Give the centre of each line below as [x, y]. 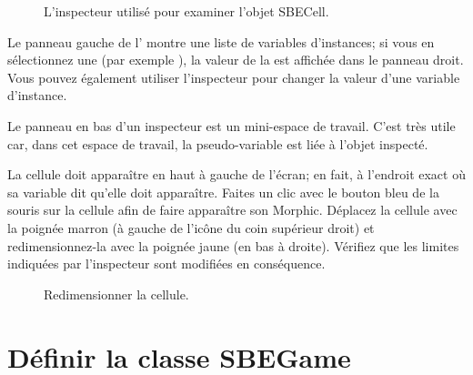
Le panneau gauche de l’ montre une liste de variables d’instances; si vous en [221, 41]
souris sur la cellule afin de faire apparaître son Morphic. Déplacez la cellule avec [232, 210]
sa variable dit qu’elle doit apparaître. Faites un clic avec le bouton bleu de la [223, 192]
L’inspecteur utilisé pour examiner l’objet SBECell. [186, 11]
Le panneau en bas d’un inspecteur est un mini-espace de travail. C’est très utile [231, 125]
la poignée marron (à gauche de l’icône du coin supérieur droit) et [191, 227]
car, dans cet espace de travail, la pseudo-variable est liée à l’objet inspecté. [218, 143]
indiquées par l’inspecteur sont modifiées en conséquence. [166, 264]
